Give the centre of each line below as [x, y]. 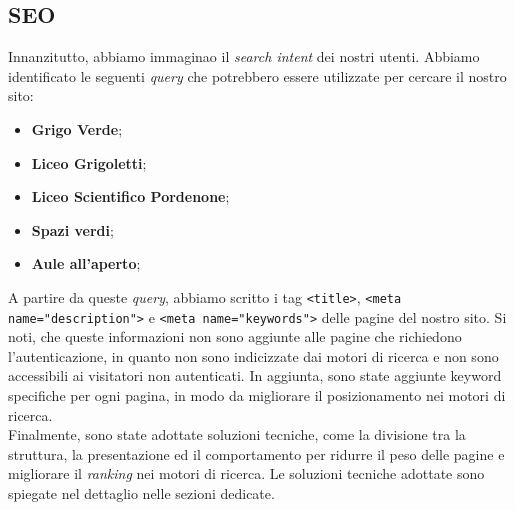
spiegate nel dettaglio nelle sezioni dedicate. [141, 493]
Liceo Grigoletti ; [89, 162]
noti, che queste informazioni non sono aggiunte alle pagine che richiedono [235, 336]
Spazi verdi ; [72, 229]
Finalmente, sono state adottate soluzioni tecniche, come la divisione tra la [237, 434]
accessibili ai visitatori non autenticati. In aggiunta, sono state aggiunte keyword [255, 375]
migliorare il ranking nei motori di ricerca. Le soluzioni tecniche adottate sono [246, 473]
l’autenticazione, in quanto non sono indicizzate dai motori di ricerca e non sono [253, 355]
